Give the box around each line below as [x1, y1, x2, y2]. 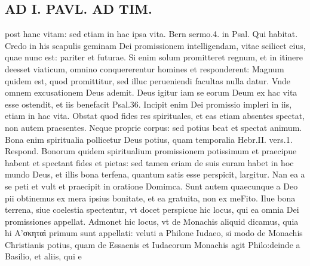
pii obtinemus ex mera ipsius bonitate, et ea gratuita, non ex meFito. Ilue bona [5, 191, 296, 204]
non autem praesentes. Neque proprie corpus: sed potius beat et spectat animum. [5, 121, 302, 133]
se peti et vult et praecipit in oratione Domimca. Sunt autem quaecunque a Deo [5, 179, 298, 192]
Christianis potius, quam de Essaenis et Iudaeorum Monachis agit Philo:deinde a [5, 238, 300, 250]
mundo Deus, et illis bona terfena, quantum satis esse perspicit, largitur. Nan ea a [5, 168, 305, 181]
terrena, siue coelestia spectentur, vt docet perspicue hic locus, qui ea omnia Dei [5, 203, 299, 216]
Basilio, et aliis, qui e [5, 250, 82, 262]
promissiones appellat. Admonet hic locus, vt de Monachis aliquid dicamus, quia [5, 215, 299, 227]
